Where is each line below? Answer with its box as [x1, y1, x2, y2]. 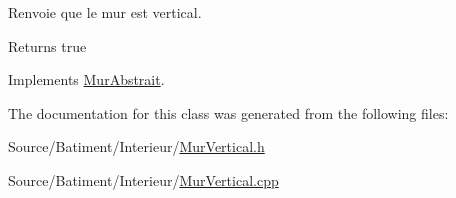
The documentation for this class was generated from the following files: [8, 102, 449, 123]
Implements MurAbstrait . [8, 69, 165, 90]
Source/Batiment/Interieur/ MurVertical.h [8, 136, 265, 157]
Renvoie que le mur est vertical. [8, 2, 202, 22]
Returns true [8, 35, 87, 56]
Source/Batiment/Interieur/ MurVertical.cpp [8, 169, 279, 190]
